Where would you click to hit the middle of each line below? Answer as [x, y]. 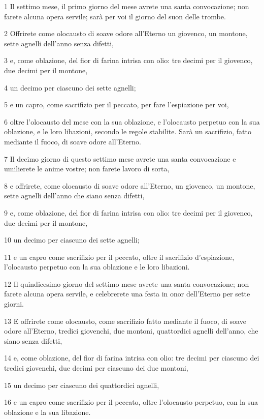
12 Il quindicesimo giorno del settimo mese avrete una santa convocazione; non [127, 283]
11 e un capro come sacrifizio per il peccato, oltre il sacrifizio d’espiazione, [119, 257]
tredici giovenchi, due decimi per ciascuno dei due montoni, [96, 368]
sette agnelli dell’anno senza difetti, [59, 43]
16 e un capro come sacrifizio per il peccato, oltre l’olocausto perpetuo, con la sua [131, 402]
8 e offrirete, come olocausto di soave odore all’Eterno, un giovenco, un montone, [130, 185]
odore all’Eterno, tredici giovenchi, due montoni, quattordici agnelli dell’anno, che [131, 331]
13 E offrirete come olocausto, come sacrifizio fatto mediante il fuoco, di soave [125, 321]
